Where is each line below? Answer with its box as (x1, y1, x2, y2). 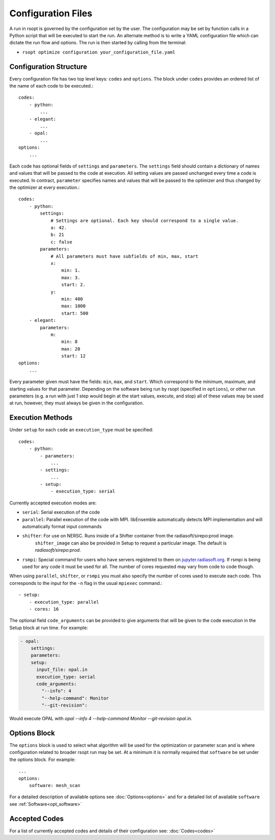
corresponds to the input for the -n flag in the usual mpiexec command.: (9, 580, 162, 586)
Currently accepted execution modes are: (9, 500, 97, 506)
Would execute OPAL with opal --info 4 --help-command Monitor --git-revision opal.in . (9, 716, 193, 722)
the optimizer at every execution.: (9, 184, 80, 191)
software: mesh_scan (29, 782, 80, 789)
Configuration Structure (9, 62, 88, 71)
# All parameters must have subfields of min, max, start (50, 253, 199, 259)
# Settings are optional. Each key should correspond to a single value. (50, 218, 239, 224)
